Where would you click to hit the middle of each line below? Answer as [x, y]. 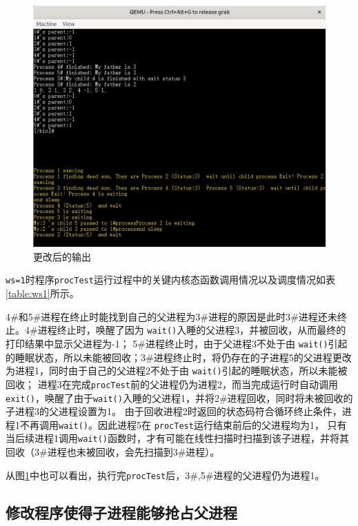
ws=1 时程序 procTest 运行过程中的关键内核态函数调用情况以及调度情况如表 [170, 280]
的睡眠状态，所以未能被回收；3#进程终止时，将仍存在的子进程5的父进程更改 [179, 357]
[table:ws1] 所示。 [42, 293]
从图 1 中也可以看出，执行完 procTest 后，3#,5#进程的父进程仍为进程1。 [165, 475]
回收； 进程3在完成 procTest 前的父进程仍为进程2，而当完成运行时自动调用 [172, 384]
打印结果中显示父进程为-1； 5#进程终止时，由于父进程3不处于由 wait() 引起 [177, 343]
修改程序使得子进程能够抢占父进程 [121, 512]
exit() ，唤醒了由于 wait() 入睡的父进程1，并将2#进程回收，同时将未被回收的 [179, 397]
